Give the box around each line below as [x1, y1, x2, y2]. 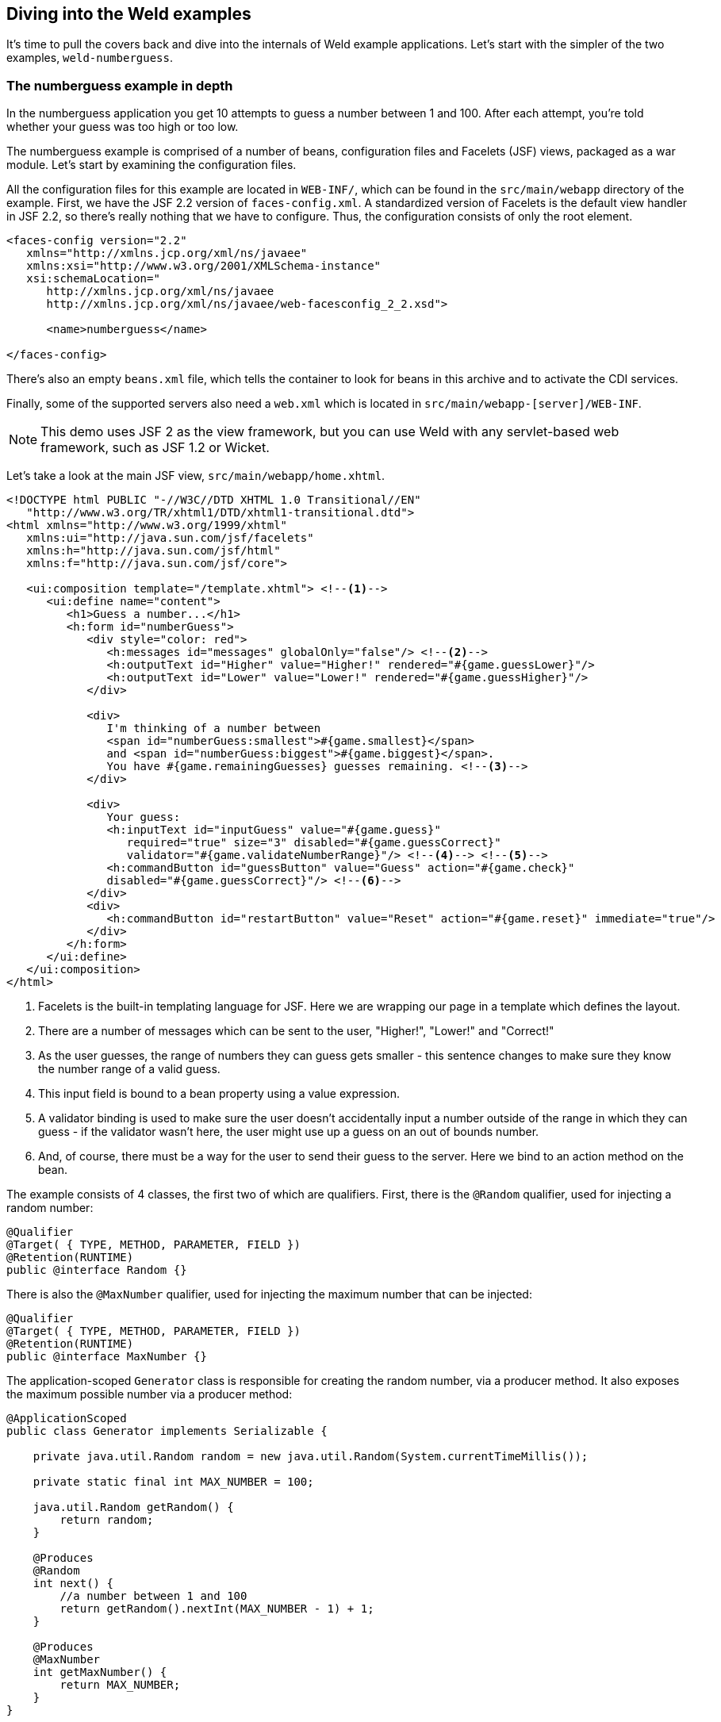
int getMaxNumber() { [33, 1666, 167, 1679]
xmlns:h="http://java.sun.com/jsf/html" [26, 544, 281, 558]
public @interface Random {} [6, 1264, 187, 1277]
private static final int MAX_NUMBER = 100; [33, 1475, 314, 1489]
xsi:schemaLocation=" [26, 272, 160, 286]
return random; [59, 1513, 154, 1527]
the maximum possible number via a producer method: [6, 1387, 293, 1402]
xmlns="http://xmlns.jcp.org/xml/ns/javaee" [26, 247, 308, 260]
